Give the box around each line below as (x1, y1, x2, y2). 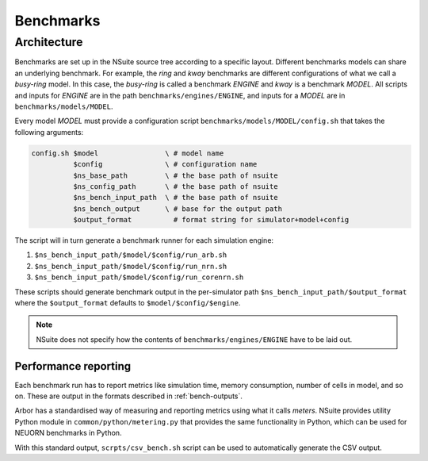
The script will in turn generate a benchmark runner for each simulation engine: (14, 236, 273, 245)
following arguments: (14, 127, 84, 136)
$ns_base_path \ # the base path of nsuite (72, 171, 278, 180)
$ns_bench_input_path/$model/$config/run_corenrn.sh (34, 273, 244, 282)
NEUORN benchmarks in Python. (14, 428, 122, 438)
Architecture (14, 35, 83, 49)
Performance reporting (14, 359, 132, 373)
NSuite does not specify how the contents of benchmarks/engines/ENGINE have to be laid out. (36, 334, 353, 344)
